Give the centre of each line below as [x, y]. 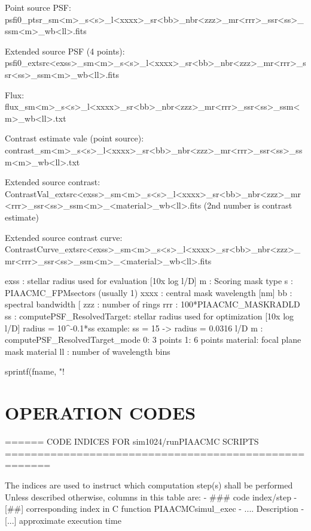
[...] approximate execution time [63, 520]
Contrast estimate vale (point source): [74, 138]
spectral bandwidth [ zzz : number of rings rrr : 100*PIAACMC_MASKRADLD [153, 304]
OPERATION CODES [100, 413]
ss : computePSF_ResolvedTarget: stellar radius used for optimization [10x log [150, 316]
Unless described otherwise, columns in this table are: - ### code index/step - [151, 497]
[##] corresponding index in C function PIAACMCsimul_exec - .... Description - [155, 509]
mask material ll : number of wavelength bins [88, 351]
